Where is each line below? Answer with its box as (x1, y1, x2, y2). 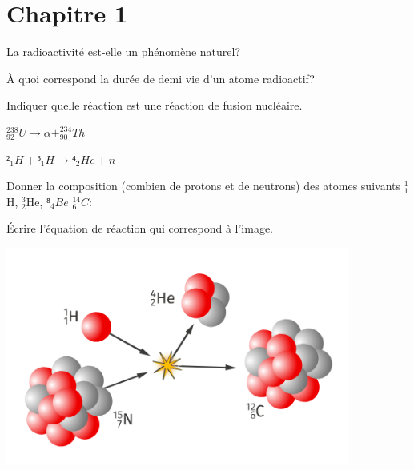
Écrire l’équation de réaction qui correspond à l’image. (6, 220, 273, 237)
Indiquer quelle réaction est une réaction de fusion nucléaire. (6, 97, 303, 114)
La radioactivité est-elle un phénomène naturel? (6, 43, 241, 60)
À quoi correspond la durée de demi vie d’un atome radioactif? (6, 70, 315, 86)
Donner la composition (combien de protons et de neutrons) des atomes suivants (6, 177, 400, 194)
